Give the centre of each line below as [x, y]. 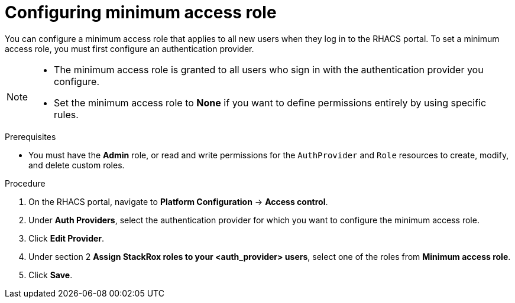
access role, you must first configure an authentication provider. [129, 48]
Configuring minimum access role [141, 12]
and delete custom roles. [77, 165]
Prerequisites [30, 136]
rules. [66, 114]
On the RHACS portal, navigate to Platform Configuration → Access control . [178, 201]
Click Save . [51, 275]
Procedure [25, 183]
